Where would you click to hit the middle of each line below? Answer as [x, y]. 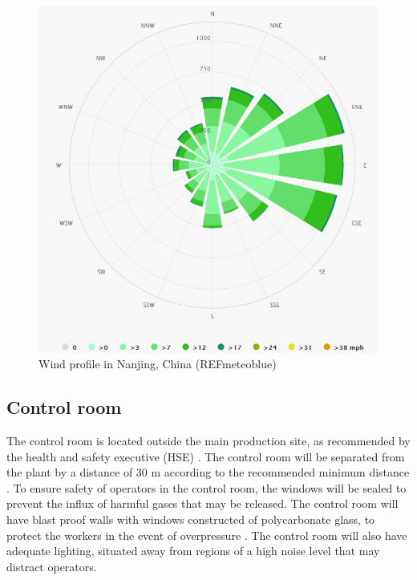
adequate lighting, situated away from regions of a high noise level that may [193, 551]
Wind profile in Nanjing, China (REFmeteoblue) [158, 364]
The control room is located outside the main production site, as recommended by [208, 441]
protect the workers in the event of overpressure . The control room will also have [207, 535]
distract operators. [52, 566]
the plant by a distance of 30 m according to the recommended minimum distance [208, 472]
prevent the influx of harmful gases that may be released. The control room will [202, 503]
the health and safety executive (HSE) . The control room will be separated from [206, 456]
